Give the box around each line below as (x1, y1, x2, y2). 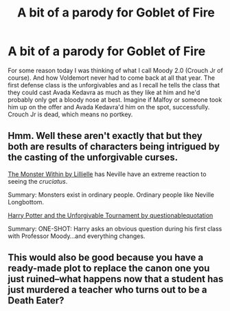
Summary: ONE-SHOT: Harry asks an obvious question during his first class (8, 224, 222, 233)
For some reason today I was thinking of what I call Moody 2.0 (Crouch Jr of (8, 66, 224, 74)
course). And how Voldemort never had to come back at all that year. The (8, 74, 216, 82)
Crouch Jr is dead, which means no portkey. (8, 110, 133, 118)
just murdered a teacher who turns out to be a (8, 284, 207, 296)
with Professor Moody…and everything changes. (8, 232, 146, 240)
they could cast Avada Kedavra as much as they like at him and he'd (8, 88, 200, 96)
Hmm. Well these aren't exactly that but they (8, 130, 203, 142)
